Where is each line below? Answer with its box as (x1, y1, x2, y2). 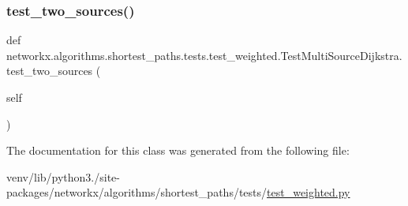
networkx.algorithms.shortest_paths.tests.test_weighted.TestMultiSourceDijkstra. (6, 47, 402, 63)
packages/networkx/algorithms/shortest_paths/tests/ (6, 184, 268, 200)
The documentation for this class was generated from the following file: (6, 142, 350, 159)
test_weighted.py (267, 184, 350, 200)
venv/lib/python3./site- (6, 168, 120, 185)
